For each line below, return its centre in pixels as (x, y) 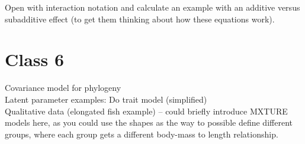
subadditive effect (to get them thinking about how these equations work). (140, 19)
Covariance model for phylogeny (63, 88)
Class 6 (35, 59)
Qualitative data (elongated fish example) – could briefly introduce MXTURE (146, 111)
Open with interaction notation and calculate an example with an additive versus (152, 7)
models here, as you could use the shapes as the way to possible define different (149, 122)
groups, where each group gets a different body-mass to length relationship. (142, 134)
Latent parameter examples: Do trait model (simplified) (106, 99)
